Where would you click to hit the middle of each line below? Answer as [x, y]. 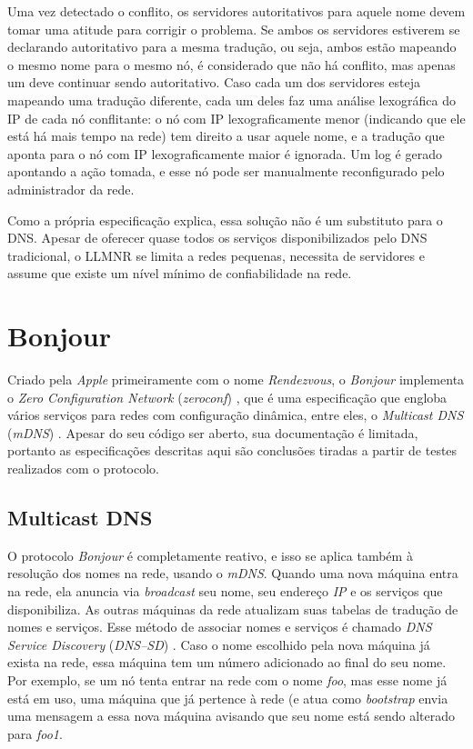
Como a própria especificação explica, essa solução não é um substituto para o [225, 220]
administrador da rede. [71, 189]
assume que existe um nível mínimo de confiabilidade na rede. [180, 273]
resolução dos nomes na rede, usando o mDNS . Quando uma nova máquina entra [233, 573]
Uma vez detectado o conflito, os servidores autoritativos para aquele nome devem [236, 11]
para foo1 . [35, 733]
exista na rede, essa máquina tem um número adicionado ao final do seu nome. [227, 662]
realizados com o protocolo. [83, 468]
